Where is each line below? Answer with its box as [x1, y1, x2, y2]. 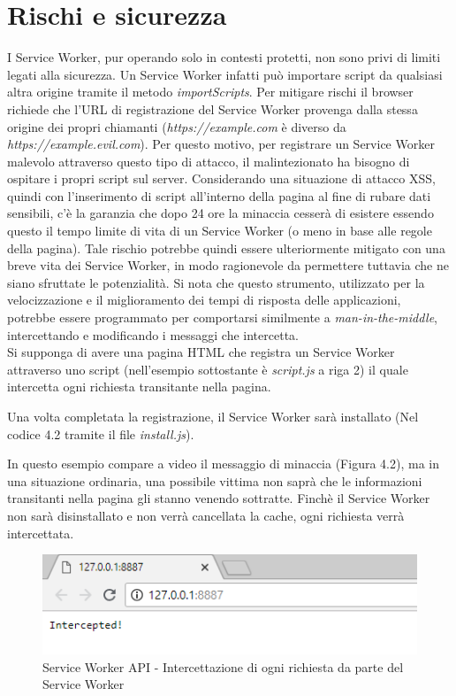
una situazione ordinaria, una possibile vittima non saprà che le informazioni [7, 471, 422, 490]
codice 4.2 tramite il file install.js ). [7, 424, 194, 443]
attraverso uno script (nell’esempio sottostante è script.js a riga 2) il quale [7, 360, 408, 378]
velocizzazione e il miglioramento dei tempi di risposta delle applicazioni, [7, 290, 401, 309]
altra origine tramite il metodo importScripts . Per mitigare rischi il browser [7, 82, 414, 101]
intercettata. [7, 523, 74, 542]
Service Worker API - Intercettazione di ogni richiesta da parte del [42, 657, 404, 676]
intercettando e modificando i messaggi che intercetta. [7, 325, 299, 344]
